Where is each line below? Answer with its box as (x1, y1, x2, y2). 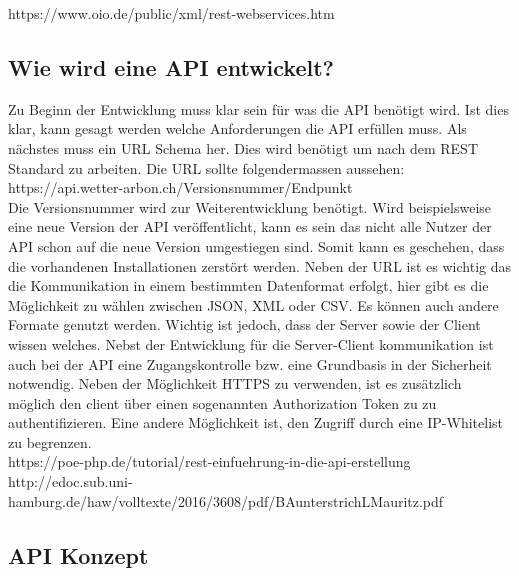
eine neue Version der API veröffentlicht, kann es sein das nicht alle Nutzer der (8, 216, 492, 237)
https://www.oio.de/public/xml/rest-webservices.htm (8, 3, 335, 23)
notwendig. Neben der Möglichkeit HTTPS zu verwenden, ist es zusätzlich (8, 373, 462, 394)
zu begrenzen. (8, 431, 92, 452)
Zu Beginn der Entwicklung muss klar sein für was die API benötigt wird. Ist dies (8, 98, 509, 119)
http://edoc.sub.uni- (8, 471, 133, 492)
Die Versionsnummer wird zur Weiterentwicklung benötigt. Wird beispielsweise (8, 196, 492, 217)
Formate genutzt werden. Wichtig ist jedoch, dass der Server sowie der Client (8, 314, 481, 335)
